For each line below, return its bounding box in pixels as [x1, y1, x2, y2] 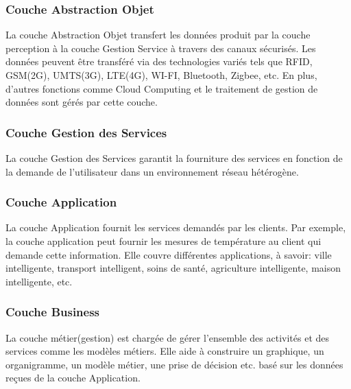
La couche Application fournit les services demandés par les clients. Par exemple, [5, 220, 346, 235]
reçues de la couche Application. [5, 370, 141, 385]
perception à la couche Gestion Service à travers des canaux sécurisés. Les [5, 40, 316, 55]
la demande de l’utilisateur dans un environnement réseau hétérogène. [5, 164, 299, 178]
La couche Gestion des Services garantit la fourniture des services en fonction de [5, 151, 343, 165]
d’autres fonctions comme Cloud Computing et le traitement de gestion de [5, 81, 318, 95]
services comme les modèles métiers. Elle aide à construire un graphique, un [5, 344, 324, 358]
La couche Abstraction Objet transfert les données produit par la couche [5, 27, 311, 42]
